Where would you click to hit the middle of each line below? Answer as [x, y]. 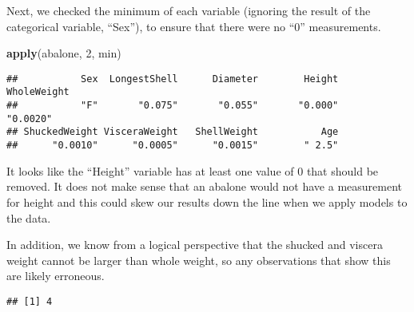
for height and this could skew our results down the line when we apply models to [207, 201]
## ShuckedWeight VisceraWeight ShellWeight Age [173, 132]
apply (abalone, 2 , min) [64, 53]
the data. [29, 217]
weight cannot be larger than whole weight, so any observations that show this [199, 260]
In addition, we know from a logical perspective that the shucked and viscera [195, 245]
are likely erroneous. [56, 276]
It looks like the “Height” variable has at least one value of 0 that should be [193, 170]
